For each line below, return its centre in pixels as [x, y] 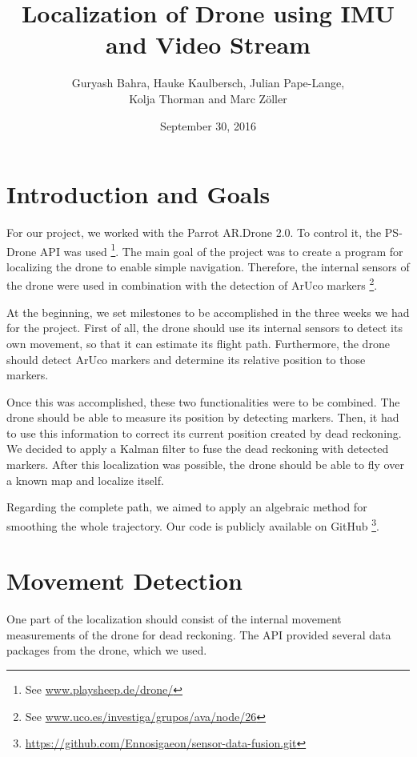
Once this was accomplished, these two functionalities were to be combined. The [203, 401]
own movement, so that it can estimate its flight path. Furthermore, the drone [198, 343]
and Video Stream [208, 44]
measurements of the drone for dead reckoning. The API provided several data [199, 634]
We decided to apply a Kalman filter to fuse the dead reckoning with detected [198, 449]
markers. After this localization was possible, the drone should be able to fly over [205, 465]
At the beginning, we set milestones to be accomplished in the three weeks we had [208, 312]
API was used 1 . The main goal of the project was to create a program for [221, 250]
